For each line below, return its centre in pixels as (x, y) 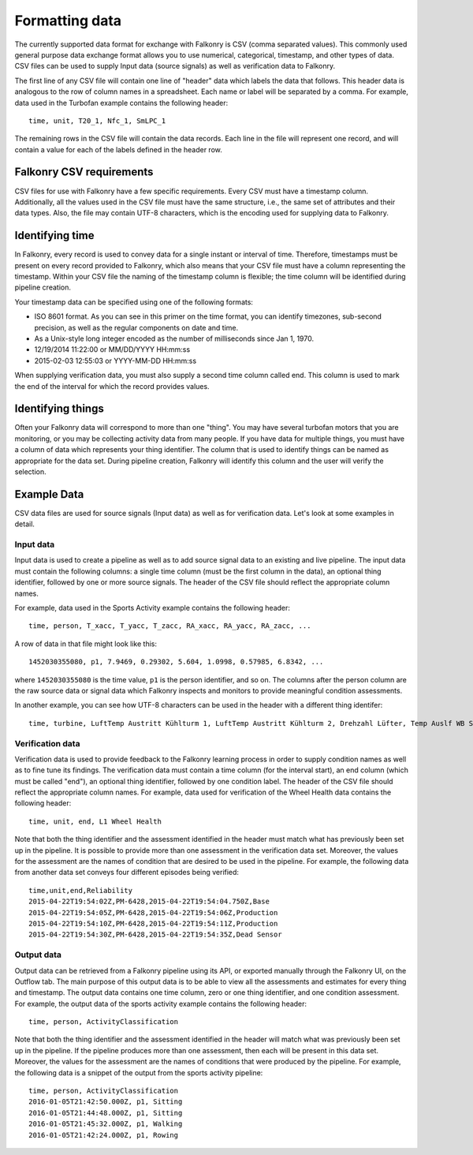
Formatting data (68, 21)
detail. (25, 524)
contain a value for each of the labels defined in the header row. (118, 149)
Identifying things (59, 409)
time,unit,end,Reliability (81, 890)
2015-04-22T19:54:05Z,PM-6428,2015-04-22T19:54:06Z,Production (153, 912)
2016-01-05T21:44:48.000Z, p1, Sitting (106, 1113)
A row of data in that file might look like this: (86, 644)
